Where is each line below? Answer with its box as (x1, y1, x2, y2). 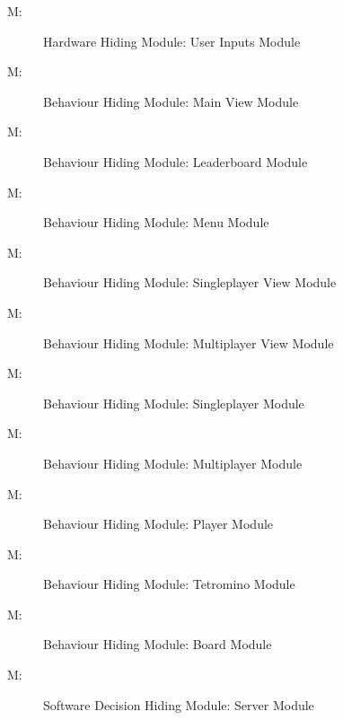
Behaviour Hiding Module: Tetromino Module (43, 575, 295, 593)
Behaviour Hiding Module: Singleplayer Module (43, 393, 304, 412)
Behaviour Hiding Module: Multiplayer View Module (43, 333, 334, 352)
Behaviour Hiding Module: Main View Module (43, 92, 299, 110)
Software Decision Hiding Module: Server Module (43, 695, 314, 714)
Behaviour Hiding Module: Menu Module (43, 213, 269, 232)
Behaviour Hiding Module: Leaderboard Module (43, 152, 308, 171)
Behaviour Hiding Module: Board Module (43, 635, 272, 654)
